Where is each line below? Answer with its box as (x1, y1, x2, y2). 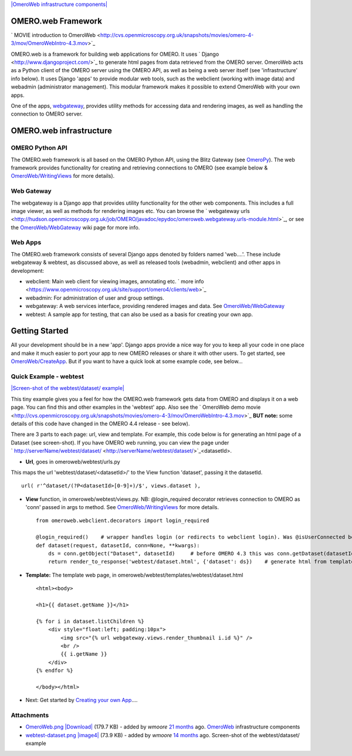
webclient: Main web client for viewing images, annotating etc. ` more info (25, 277, 204, 284)
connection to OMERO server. (11, 110, 83, 117)
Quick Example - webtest (11, 372, 84, 381)
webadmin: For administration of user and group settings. (25, 294, 164, 301)
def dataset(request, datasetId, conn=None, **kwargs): (36, 542, 200, 548)
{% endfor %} (36, 667, 73, 674)
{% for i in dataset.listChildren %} (36, 618, 145, 625)
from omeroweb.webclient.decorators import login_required (36, 517, 209, 524)
